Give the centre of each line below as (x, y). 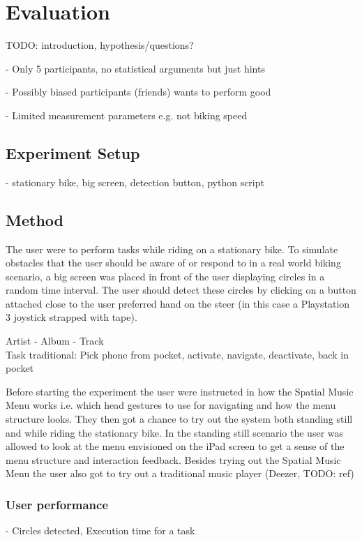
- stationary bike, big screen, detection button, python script (135, 182)
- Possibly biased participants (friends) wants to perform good (138, 92)
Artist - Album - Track (55, 341)
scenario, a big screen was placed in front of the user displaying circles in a (165, 276)
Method (35, 219)
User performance (57, 504)
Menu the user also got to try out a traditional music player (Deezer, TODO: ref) (180, 473)
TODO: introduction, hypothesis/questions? (100, 45)
